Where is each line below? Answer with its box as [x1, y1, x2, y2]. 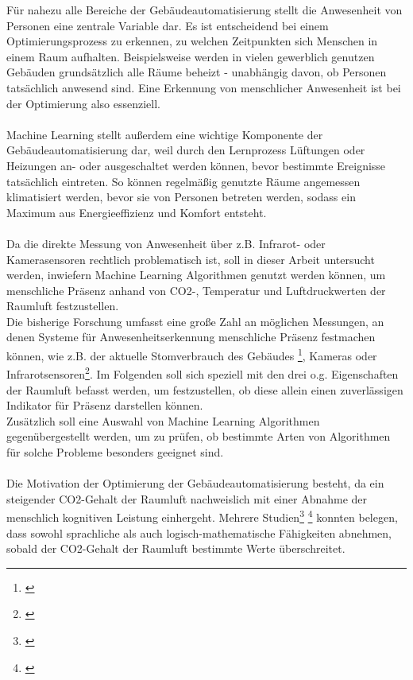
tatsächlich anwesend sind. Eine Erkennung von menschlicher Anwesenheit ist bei [6, 79, 401, 95]
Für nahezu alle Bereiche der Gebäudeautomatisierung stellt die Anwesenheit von [6, 2, 403, 17]
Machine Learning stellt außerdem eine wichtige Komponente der [6, 126, 323, 142]
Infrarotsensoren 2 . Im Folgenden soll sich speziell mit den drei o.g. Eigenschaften [6, 363, 399, 382]
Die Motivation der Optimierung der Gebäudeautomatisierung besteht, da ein [6, 475, 384, 492]
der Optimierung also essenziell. [6, 95, 160, 111]
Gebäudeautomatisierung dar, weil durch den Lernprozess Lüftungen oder [6, 142, 365, 158]
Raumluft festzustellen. [6, 297, 119, 314]
